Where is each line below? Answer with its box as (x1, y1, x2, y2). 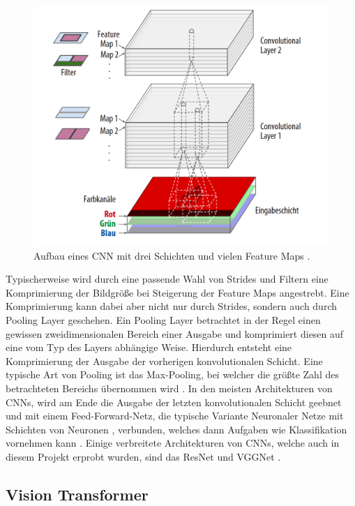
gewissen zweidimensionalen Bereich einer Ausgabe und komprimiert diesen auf (6, 326, 344, 341)
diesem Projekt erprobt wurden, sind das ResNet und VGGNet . (6, 449, 281, 463)
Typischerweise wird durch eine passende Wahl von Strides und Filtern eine (6, 271, 328, 286)
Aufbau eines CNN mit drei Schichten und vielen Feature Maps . (33, 248, 310, 262)
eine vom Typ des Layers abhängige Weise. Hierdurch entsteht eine (6, 340, 292, 355)
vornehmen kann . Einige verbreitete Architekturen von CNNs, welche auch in (6, 436, 340, 450)
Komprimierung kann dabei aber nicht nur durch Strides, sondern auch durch (6, 299, 337, 313)
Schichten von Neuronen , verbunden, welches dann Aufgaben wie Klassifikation (6, 422, 347, 436)
